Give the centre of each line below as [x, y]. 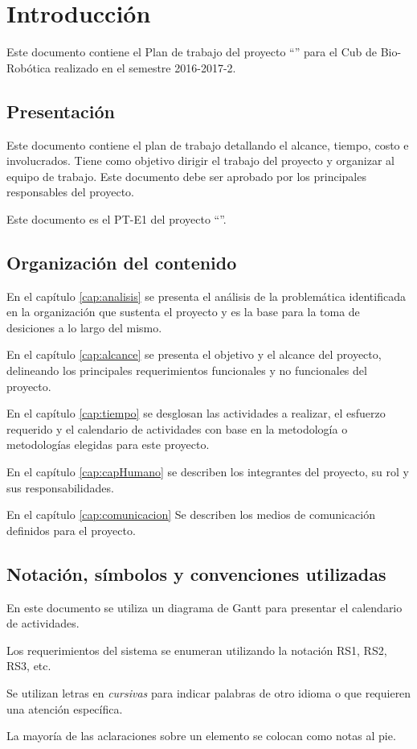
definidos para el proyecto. [71, 530]
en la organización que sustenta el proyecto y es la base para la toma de [183, 312]
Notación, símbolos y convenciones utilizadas [196, 573]
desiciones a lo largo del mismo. [84, 327]
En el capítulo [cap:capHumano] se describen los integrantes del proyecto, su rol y [208, 472]
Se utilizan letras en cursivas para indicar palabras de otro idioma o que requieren [209, 692]
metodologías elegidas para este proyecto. [108, 444]
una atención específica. [65, 708]
